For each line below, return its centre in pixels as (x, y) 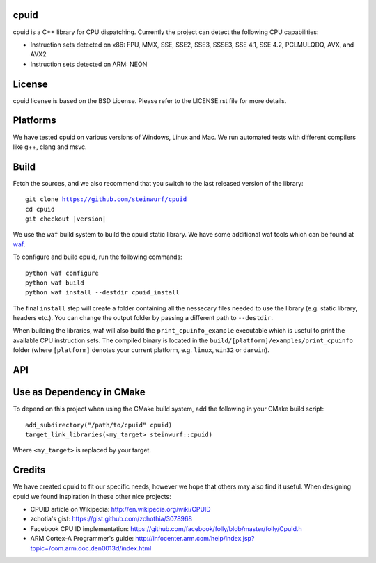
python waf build (55, 283)
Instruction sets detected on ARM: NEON (89, 64)
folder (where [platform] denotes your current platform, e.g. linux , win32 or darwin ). (141, 350)
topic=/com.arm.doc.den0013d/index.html (91, 548)
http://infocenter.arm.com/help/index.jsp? (195, 539)
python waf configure (62, 273)
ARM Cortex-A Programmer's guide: (82, 539)
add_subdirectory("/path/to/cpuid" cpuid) (99, 425)
